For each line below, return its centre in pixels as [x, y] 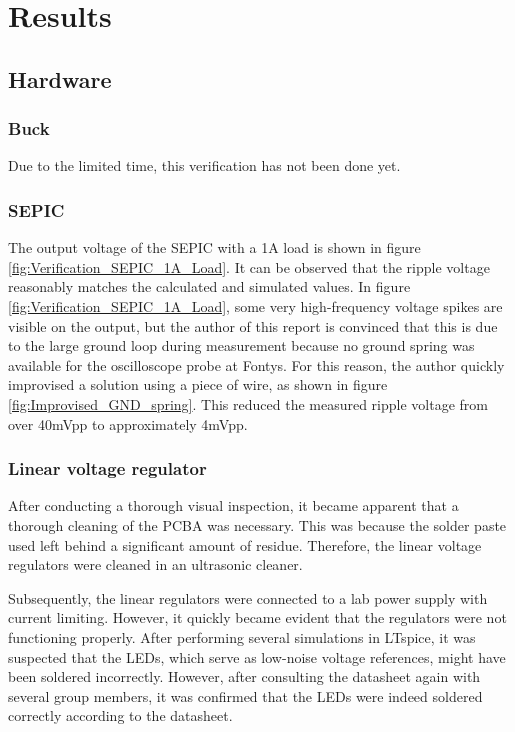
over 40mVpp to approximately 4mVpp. [128, 423]
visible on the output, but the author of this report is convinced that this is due [253, 325]
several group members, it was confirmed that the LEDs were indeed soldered [245, 695]
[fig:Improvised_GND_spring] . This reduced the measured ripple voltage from [248, 403]
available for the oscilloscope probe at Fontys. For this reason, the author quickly [256, 364]
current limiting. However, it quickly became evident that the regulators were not [257, 617]
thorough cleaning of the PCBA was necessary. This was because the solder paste [257, 524]
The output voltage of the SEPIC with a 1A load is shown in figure [214, 247]
